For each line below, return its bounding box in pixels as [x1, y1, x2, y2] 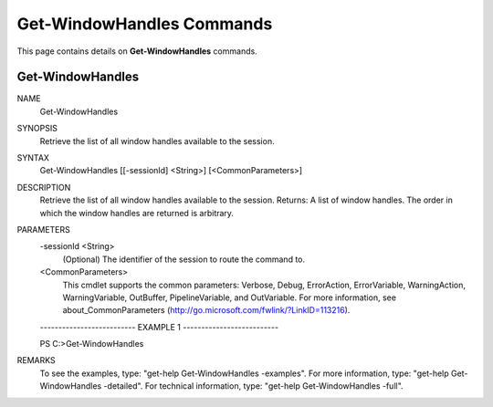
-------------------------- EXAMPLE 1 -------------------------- [39, 321, 278, 332]
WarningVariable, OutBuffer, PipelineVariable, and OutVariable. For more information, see [62, 292, 397, 303]
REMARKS [16, 355, 56, 366]
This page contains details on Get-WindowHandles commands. [16, 46, 257, 57]
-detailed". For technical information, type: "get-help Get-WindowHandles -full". [103, 381, 404, 391]
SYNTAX [16, 152, 50, 163]
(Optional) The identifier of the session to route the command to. [62, 254, 306, 265]
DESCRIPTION [16, 182, 71, 193]
